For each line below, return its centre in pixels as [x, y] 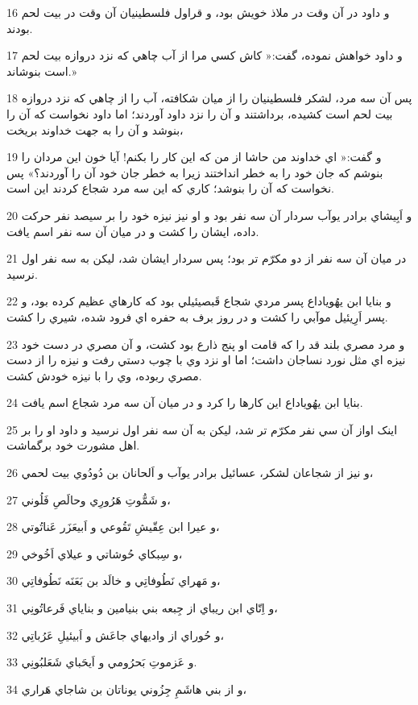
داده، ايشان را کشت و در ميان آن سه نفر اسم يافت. [133, 231]
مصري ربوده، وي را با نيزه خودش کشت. [104, 375]
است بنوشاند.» [42, 70]
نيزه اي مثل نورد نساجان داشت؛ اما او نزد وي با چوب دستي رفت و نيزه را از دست [206, 360]
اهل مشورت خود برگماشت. [73, 445]
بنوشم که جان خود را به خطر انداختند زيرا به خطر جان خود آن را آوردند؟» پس [195, 172]
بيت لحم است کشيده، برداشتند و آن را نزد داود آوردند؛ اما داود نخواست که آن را [200, 113]
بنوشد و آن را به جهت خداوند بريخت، [95, 129]
